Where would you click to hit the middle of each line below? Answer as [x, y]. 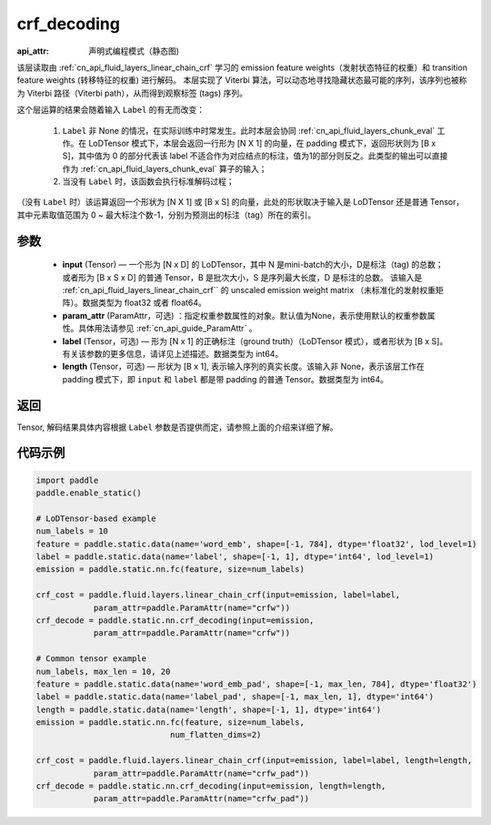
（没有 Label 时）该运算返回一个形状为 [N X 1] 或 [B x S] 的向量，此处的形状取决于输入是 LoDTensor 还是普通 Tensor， [240, 202]
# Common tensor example [91, 659]
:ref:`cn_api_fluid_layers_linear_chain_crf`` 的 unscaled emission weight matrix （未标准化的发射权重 [249, 290]
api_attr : [33, 51]
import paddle [67, 480]
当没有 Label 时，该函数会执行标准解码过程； [149, 181]
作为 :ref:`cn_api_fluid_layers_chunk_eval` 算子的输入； [165, 168]
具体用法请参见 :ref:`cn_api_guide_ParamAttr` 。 [168, 329]
